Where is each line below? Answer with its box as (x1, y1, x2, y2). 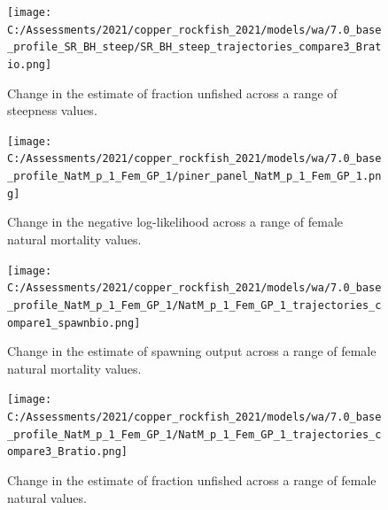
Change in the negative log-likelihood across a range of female (7, 212, 343, 231)
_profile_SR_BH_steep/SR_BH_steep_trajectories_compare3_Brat (7, 41, 382, 54)
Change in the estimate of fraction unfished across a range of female (7, 471, 376, 490)
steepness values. (7, 101, 97, 120)
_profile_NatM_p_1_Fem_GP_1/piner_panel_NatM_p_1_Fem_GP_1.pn (7, 170, 382, 183)
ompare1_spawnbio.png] (7, 316, 141, 329)
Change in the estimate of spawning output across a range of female (7, 342, 376, 360)
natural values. (7, 488, 87, 506)
